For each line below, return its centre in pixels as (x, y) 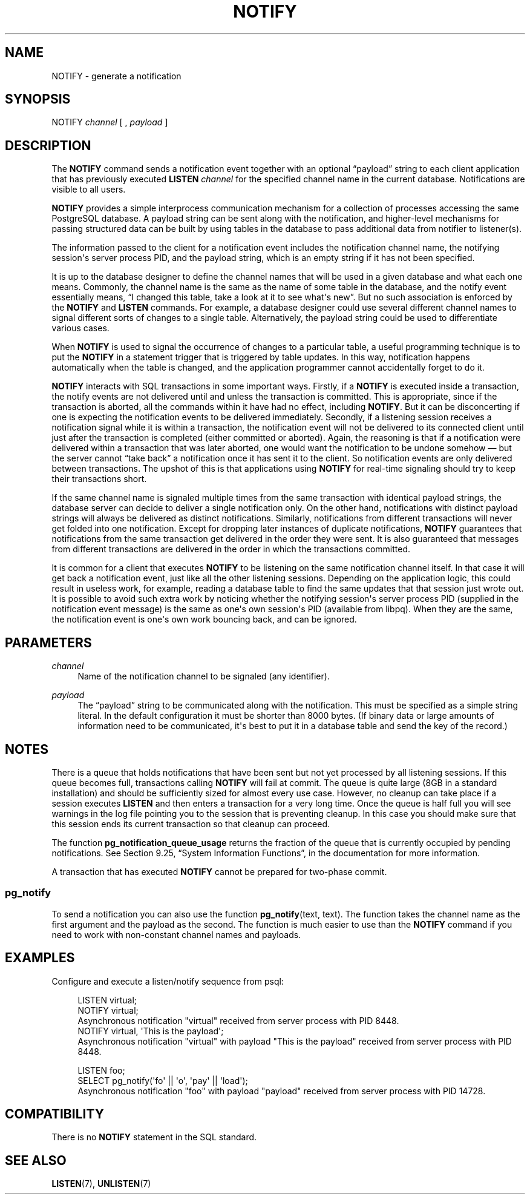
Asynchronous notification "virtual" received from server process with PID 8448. (238, 1020)
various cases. (80, 328)
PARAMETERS (48, 642)
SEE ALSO (36, 1160)
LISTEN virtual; (107, 1000)
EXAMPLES (40, 958)
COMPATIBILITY (54, 1114)
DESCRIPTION (48, 145)
